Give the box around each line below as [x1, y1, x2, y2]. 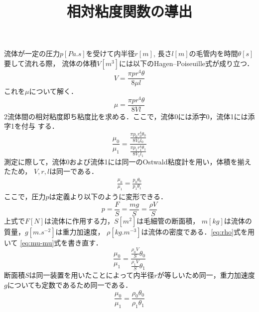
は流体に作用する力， [44, 215, 114, 226]
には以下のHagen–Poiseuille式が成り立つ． [119, 58, 254, 68]
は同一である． [49, 166, 98, 176]
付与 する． [21, 121, 59, 131]
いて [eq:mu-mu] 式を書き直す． [4, 237, 103, 247]
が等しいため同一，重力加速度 [157, 270, 255, 280]
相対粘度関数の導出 [66, 1, 192, 21]
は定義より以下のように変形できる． [49, 191, 167, 202]
